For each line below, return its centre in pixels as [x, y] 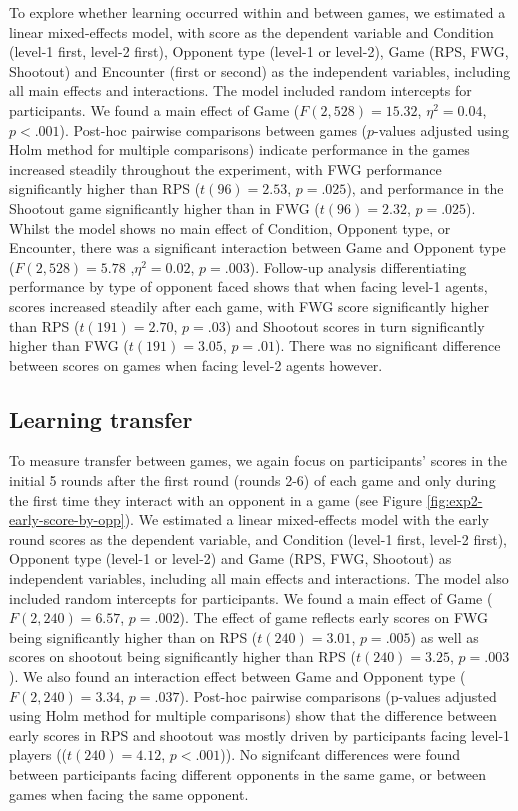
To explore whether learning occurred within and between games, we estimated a [257, 12]
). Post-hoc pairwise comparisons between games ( [213, 129]
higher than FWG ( [69, 345]
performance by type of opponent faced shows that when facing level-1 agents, [248, 286]
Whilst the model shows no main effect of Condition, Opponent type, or [230, 227]
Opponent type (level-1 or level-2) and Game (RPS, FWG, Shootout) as [230, 558]
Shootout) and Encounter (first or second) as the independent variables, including [260, 70]
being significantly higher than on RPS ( [133, 636]
